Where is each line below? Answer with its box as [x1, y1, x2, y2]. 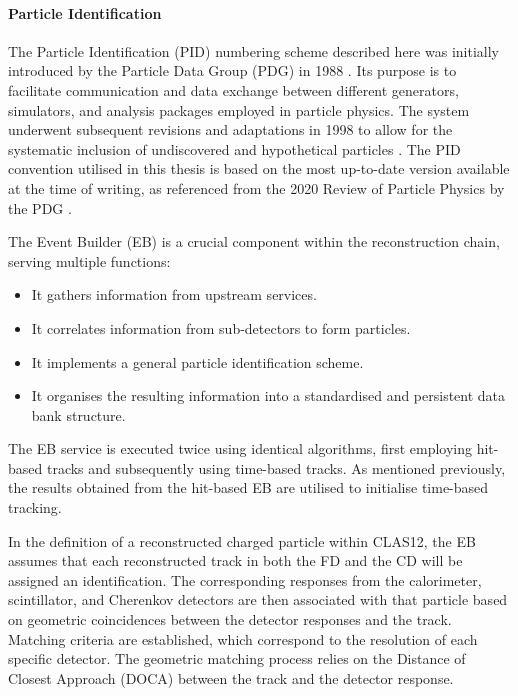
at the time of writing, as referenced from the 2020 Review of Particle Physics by [8, 177, 505, 198]
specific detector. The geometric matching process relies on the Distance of [8, 648, 466, 669]
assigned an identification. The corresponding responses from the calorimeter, [8, 569, 482, 590]
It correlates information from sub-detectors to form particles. [31, 317, 411, 338]
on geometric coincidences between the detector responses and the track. [8, 609, 452, 630]
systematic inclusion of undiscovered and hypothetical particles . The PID [8, 138, 461, 159]
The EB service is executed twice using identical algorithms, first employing [8, 438, 473, 459]
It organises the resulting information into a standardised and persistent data [31, 385, 506, 406]
